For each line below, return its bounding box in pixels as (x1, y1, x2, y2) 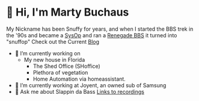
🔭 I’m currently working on (14, 49, 81, 57)
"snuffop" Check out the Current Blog (6, 38, 100, 45)
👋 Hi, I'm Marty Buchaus (6, 5, 129, 19)
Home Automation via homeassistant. (32, 75, 126, 82)
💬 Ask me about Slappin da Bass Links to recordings (14, 88, 144, 95)
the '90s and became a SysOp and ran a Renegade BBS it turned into (6, 31, 177, 38)
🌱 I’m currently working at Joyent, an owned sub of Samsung (14, 81, 167, 89)
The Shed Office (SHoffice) (32, 63, 100, 70)
